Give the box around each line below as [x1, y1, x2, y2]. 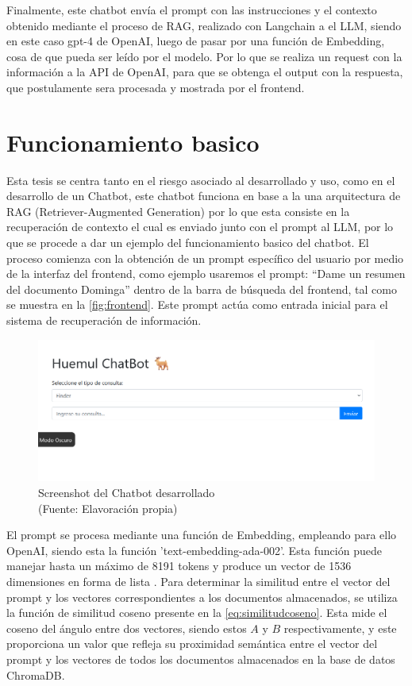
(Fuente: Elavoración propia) [38, 499, 178, 516]
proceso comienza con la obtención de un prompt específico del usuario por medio [6, 249, 404, 266]
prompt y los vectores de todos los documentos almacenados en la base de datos [6, 650, 395, 667]
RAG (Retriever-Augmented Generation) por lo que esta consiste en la [6, 202, 350, 219]
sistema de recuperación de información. [6, 312, 202, 329]
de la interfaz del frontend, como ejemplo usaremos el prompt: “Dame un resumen [6, 265, 406, 282]
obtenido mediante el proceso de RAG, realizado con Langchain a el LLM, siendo [6, 17, 402, 33]
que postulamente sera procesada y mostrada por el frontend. [6, 79, 305, 95]
